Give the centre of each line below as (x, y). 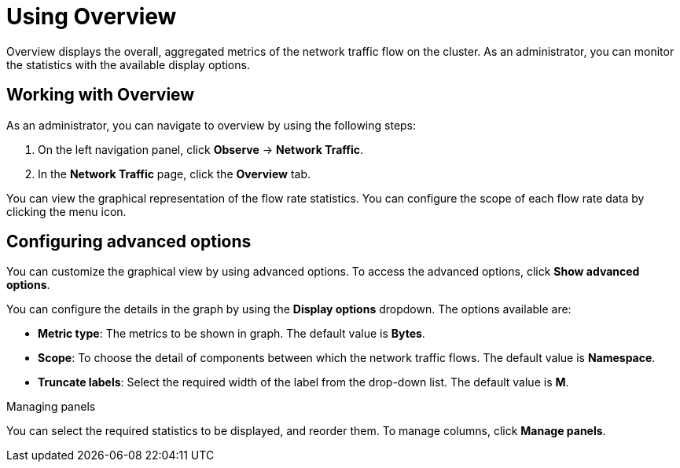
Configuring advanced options (129, 242)
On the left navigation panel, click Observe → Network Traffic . (201, 149)
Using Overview (92, 16)
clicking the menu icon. (66, 211)
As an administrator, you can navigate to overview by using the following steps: (211, 125)
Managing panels (51, 407)
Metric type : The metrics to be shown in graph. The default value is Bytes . (232, 334)
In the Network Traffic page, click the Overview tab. (174, 174)
